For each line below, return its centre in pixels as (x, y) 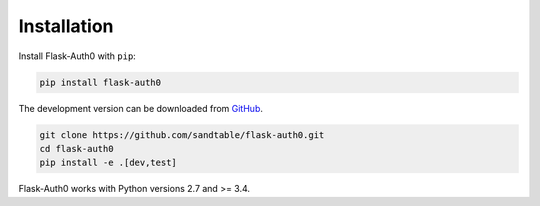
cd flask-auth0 (76, 148)
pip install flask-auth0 (100, 82)
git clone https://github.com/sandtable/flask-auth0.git (182, 134)
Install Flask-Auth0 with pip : (77, 56)
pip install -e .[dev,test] (108, 163)
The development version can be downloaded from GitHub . (141, 108)
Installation (66, 26)
